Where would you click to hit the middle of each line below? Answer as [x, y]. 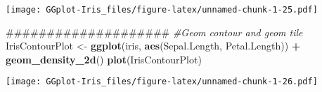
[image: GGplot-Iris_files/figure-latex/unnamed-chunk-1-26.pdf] [162, 82]
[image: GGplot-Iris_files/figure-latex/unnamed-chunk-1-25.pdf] [162, 10]
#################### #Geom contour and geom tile [154, 32]
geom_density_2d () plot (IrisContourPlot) [104, 59]
